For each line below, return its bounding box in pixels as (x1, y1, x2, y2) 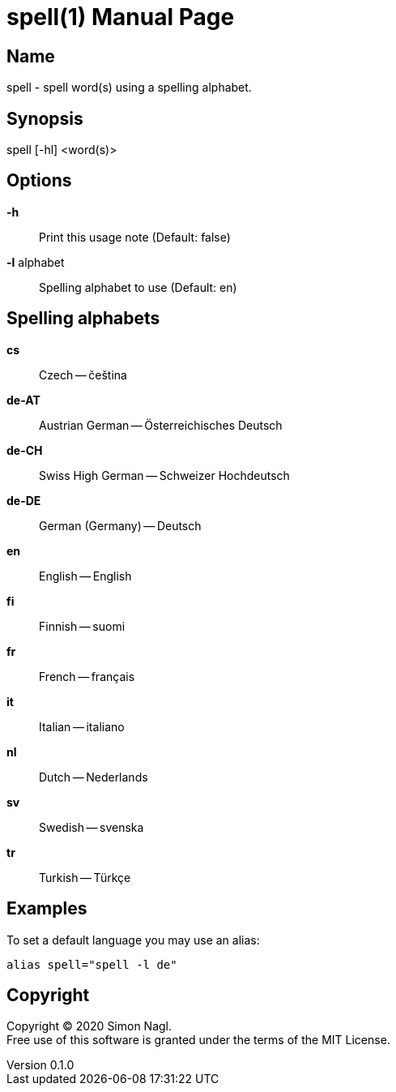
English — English (39, 568, 132, 583)
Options (6, 170, 72, 191)
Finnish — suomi (39, 619, 126, 633)
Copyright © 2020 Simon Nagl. (6, 1019, 172, 1034)
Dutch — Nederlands (39, 769, 148, 784)
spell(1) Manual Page (6, 3, 235, 31)
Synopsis (6, 108, 83, 129)
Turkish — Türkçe (39, 870, 131, 884)
